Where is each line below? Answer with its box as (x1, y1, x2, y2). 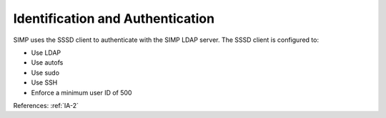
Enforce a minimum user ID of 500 (31, 88, 132, 97)
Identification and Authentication (13, 11, 214, 26)
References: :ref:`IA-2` (13, 101, 79, 109)
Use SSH (31, 78, 58, 87)
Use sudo (31, 68, 60, 77)
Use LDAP (31, 48, 61, 57)
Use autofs (31, 58, 64, 67)
